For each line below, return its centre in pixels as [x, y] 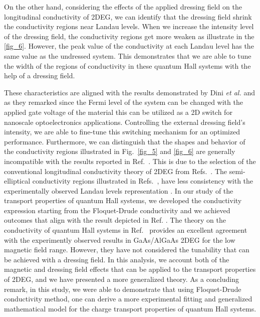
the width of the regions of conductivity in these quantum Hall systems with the [127, 65]
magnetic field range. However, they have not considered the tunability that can [127, 250]
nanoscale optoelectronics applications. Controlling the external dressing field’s [125, 122]
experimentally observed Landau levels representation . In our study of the [119, 190]
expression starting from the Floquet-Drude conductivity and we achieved [117, 210]
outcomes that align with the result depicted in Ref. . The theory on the [115, 220]
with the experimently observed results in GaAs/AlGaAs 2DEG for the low [120, 240]
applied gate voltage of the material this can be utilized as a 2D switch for [118, 112]
